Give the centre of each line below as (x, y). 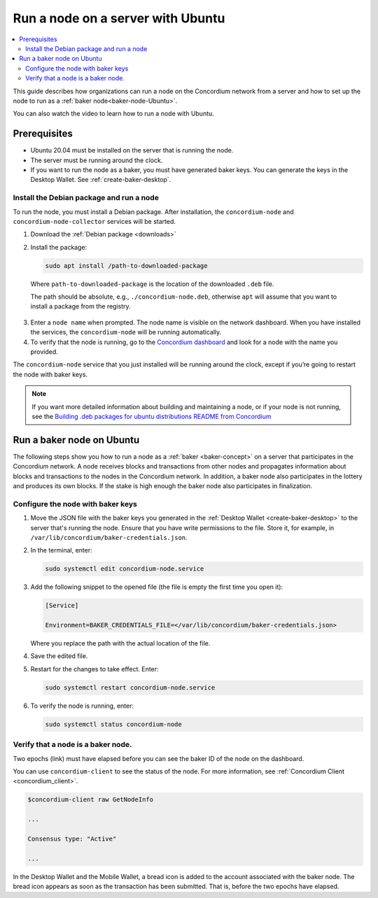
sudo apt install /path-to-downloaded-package (126, 265)
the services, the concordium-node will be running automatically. (126, 332)
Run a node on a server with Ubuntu (119, 18)
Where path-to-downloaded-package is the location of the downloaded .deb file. (152, 284)
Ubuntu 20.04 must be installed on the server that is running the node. (132, 150)
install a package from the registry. (80, 306)
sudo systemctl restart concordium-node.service (130, 687)
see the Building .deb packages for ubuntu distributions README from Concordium (152, 416)
